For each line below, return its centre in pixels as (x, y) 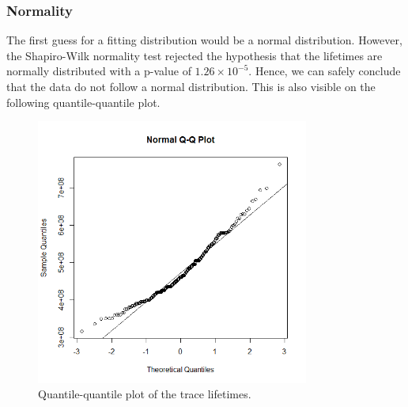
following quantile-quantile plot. (83, 102)
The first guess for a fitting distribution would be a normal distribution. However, (204, 40)
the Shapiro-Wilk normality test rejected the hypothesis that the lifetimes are (195, 55)
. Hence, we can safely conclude (325, 71)
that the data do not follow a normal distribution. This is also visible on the (191, 86)
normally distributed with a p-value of (99, 71)
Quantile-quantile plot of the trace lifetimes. (145, 394)
